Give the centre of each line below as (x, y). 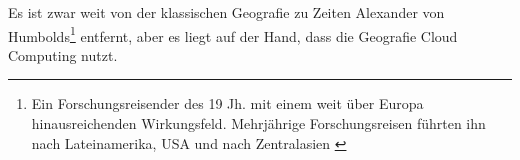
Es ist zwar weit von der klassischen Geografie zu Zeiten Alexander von (226, 12)
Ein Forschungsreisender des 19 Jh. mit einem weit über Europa (227, 103)
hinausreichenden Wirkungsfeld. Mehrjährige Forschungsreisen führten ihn (258, 123)
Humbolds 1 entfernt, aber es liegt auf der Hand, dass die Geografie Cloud (233, 34)
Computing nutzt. (63, 54)
